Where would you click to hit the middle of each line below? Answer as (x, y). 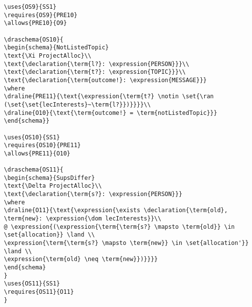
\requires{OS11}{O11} (39, 292)
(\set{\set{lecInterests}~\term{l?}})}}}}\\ (77, 104)
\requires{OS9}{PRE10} (41, 15)
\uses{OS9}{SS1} (30, 7)
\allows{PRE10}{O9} (35, 23)
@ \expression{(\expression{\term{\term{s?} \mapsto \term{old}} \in (119, 227)
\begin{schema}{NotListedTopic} (56, 48)
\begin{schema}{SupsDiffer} (50, 178)
